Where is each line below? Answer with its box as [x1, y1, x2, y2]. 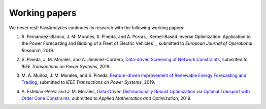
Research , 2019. [21, 47, 54, 53]
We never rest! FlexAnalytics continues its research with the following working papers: [9, 25, 185, 31]
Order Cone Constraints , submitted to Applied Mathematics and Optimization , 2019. [21, 95, 192, 101]
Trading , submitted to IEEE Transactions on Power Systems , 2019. [21, 79, 155, 85]
